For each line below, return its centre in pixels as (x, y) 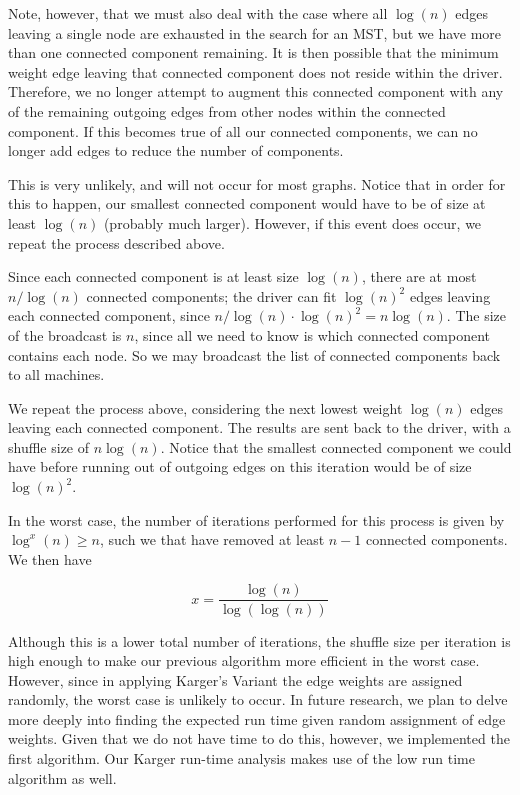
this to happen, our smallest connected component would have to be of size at (247, 203)
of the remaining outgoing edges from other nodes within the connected (227, 110)
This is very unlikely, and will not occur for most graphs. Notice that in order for (257, 183)
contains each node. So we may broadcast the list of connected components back (254, 354)
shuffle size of (49, 446)
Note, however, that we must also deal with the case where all (198, 13)
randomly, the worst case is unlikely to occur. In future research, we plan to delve (258, 699)
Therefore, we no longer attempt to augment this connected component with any (256, 91)
